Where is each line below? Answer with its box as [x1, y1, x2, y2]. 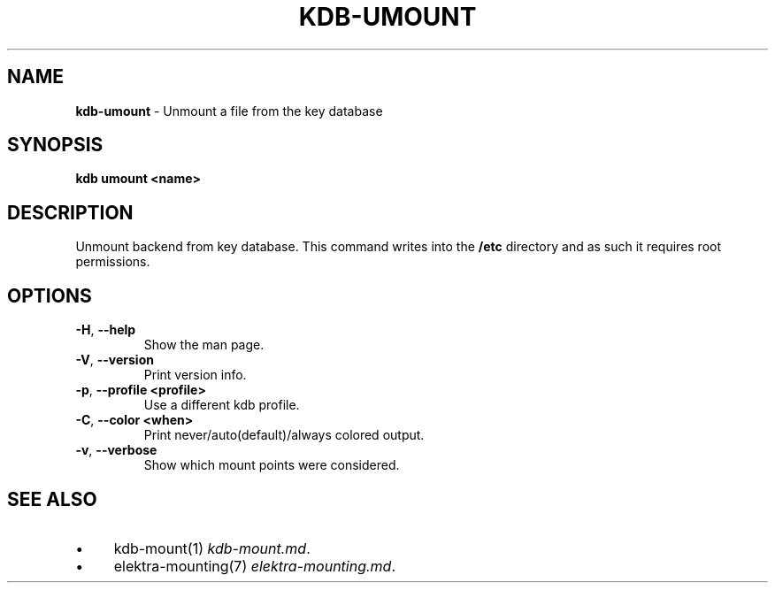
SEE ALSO [7, 487, 97, 510]
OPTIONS [7, 284, 92, 307]
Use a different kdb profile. [143, 397, 300, 413]
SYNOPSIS [7, 134, 104, 157]
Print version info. [143, 367, 247, 383]
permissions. [75, 254, 150, 270]
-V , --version [75, 352, 154, 368]
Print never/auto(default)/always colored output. [143, 427, 425, 443]
